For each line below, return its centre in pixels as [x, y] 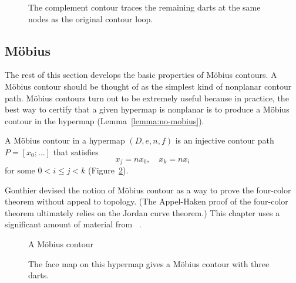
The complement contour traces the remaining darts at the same [144, 7]
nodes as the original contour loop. [91, 18]
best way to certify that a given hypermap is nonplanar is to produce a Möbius [147, 109]
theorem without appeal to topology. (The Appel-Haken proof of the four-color [147, 201]
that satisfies [76, 151]
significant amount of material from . [73, 224]
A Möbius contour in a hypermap [65, 140]
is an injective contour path [225, 140]
